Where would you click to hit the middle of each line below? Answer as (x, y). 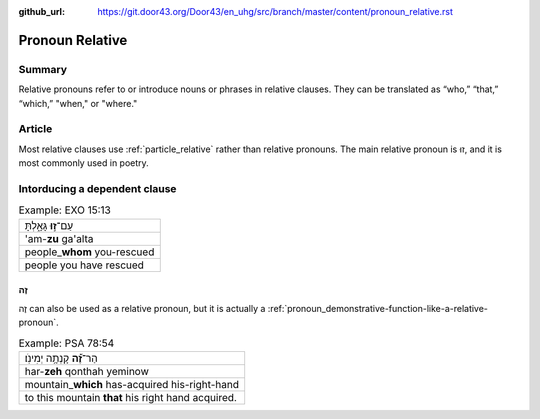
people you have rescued (84, 265)
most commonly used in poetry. (83, 163)
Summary (43, 69)
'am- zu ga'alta (59, 238)
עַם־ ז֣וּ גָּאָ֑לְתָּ (49, 225)
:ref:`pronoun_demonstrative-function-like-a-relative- (378, 308)
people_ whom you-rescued (89, 252)
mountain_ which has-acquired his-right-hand (132, 384)
